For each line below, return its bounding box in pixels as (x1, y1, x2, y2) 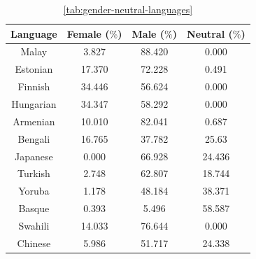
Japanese (15, 148, 53, 163)
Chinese (17, 235, 51, 250)
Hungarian (11, 96, 57, 111)
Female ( (66, 26, 110, 41)
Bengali (17, 131, 50, 146)
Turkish (17, 166, 50, 181)
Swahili (18, 218, 50, 232)
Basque (18, 201, 50, 216)
